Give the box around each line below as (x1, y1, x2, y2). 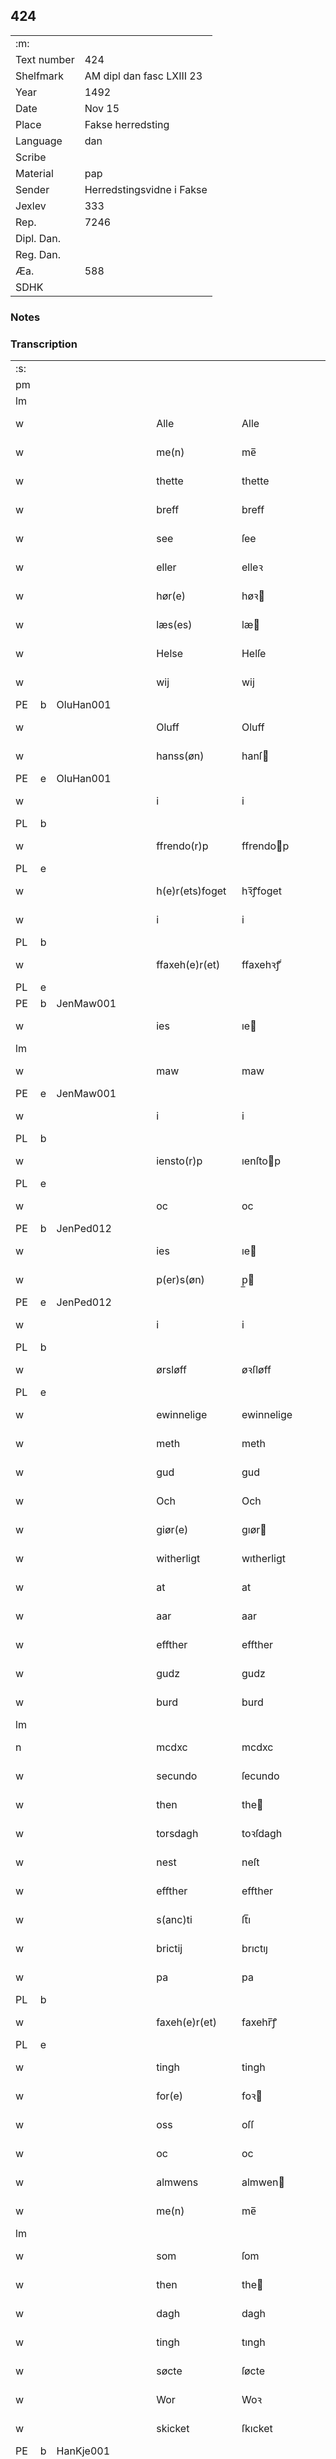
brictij (156, 1942, 183, 1956)
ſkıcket (241, 2422, 273, 2436)
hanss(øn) (156, 749, 205, 763)
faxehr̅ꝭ (241, 2015, 277, 2029)
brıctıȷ (241, 1942, 268, 1956)
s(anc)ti (156, 1913, 193, 1927)
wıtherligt (241, 1552, 287, 1566)
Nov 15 (84, 101, 120, 115)
